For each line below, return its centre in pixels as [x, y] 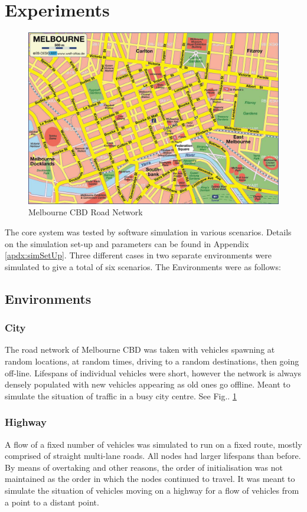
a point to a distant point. [52, 502]
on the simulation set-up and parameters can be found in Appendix [127, 243]
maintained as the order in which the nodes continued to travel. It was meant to [150, 479]
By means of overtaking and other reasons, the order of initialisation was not [144, 467]
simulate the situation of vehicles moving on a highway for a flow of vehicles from [152, 490]
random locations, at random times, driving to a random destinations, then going [152, 361]
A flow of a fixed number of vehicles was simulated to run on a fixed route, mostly [153, 444]
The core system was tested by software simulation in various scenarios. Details [148, 232]
